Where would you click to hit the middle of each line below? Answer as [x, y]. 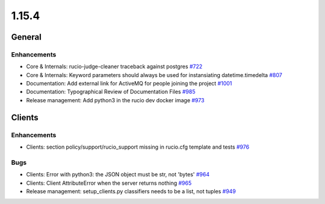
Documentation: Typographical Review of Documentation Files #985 [111, 92]
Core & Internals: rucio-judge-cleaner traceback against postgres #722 [114, 67]
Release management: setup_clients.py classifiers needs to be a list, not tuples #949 [131, 191]
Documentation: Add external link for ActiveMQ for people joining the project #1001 [129, 84]
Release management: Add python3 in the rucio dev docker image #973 [115, 100]
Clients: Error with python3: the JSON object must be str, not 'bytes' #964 [118, 175]
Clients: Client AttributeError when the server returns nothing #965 [109, 183]
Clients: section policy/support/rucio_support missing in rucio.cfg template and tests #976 [138, 147]
